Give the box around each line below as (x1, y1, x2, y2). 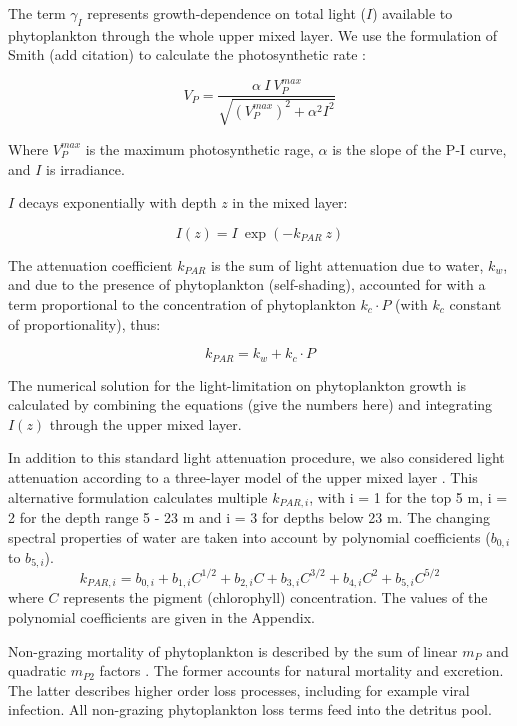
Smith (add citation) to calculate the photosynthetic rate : (8, 44, 366, 65)
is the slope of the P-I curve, (332, 138, 507, 159)
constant (449, 293, 502, 314)
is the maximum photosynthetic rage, (85, 138, 314, 159)
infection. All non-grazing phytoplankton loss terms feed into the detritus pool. (8, 699, 492, 720)
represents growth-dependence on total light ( (87, 3, 366, 23)
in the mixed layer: (232, 192, 348, 213)
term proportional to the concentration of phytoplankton (8, 293, 356, 314)
